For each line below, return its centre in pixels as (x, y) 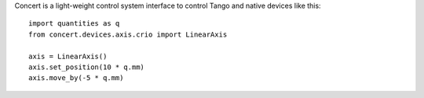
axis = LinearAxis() (68, 56)
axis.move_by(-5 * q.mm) (76, 78)
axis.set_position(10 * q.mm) (87, 67)
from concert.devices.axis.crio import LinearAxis (128, 34)
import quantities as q (74, 24)
